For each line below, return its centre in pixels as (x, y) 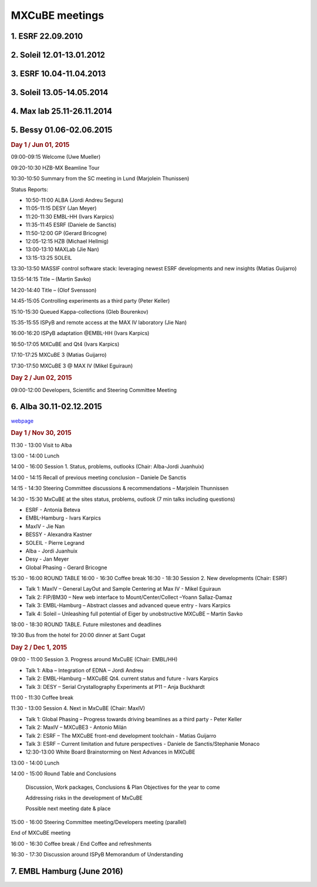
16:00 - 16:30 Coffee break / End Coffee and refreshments (81, 844)
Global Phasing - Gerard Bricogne (66, 567)
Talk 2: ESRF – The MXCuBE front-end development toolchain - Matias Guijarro (121, 735)
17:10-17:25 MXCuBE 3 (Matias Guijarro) (59, 355)
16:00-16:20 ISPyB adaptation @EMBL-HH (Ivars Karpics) (80, 333)
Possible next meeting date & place (68, 809)
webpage (22, 421)
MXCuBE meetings (58, 15)
